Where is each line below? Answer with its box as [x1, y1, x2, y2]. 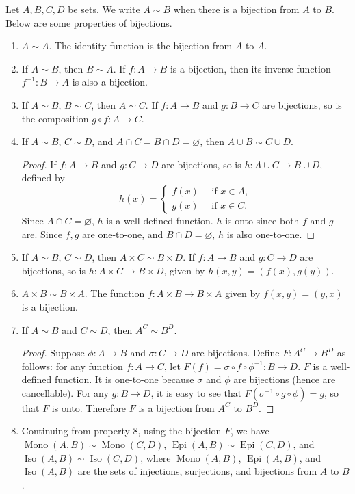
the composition [21, 111, 89, 125]
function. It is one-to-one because [55, 372, 194, 387]
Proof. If [21, 157, 57, 171]
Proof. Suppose [21, 346, 85, 360]
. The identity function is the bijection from [49, 38, 233, 53]
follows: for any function [21, 359, 123, 373]
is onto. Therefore [51, 400, 127, 415]
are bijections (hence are [233, 372, 336, 387]
